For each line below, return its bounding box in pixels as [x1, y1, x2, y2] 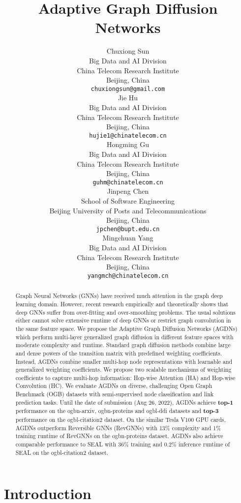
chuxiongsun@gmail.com [90, 85, 165, 92]
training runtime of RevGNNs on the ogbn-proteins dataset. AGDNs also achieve [15, 432, 223, 440]
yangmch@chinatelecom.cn [87, 272, 169, 279]
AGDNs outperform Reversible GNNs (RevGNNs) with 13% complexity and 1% [15, 423, 221, 432]
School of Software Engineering [81, 196, 175, 206]
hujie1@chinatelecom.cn [89, 132, 167, 139]
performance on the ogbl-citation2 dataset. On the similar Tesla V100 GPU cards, [15, 415, 226, 424]
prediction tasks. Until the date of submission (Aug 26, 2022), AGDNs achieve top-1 [15, 398, 234, 407]
